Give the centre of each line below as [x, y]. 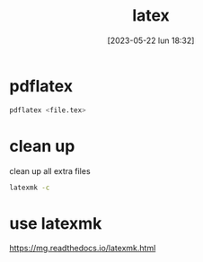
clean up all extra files [50, 170]
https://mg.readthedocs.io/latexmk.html [83, 249]
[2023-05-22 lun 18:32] [151, 40]
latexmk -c [30, 188]
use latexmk [56, 223]
